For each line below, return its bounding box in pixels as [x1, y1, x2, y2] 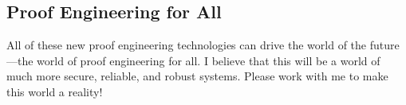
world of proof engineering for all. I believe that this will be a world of [37, 52, 380, 68]
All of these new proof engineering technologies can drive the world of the [6, 37, 367, 53]
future [369, 37, 400, 53]
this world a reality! [6, 83, 103, 99]
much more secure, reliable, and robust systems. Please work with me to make [6, 68, 388, 84]
